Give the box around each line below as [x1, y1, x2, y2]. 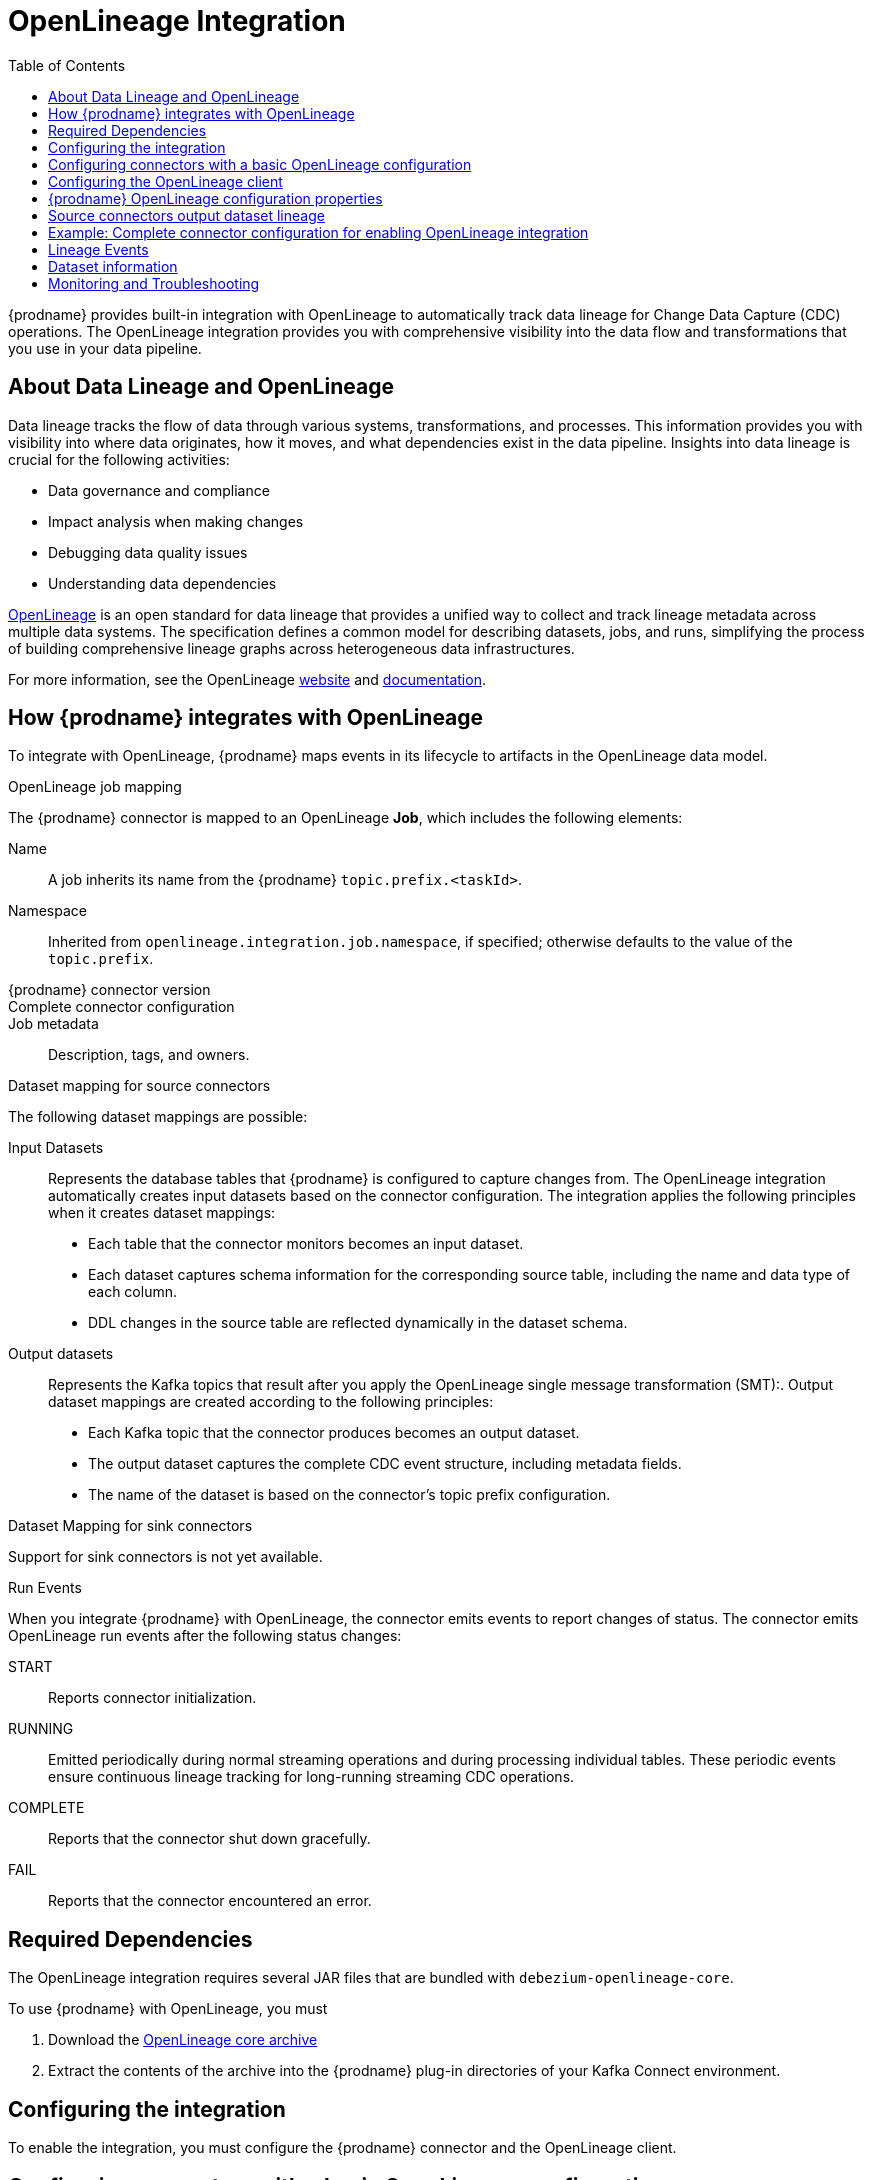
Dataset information [48, 257, 178, 275]
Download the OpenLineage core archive [48, 2031, 318, 2049]
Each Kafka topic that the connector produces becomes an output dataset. [88, 1424, 580, 1442]
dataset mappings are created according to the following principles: [48, 1393, 494, 1411]
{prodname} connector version [8, 981, 211, 999]
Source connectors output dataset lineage [48, 206, 325, 224]
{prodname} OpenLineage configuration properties [48, 189, 383, 207]
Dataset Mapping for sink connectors [8, 1517, 253, 1535]
